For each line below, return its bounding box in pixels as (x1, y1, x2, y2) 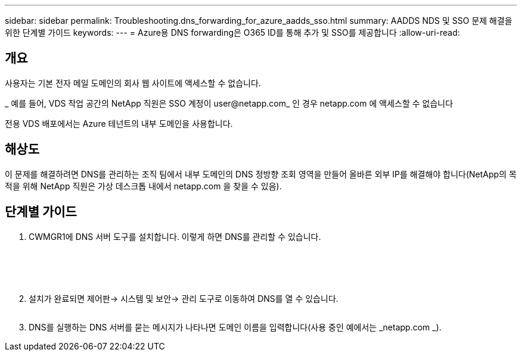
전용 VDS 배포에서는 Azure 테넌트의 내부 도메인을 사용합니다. (5, 118, 233, 129)
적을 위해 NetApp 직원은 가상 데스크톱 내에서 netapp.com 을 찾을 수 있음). (5, 180, 282, 191)
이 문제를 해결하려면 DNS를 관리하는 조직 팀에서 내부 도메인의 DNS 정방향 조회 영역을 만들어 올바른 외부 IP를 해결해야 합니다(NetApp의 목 (5, 168, 517, 179)
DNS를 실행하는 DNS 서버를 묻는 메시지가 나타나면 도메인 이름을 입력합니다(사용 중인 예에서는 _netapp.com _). (29, 321, 442, 332)
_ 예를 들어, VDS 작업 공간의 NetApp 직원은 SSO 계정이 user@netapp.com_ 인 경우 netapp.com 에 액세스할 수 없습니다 (5, 98, 453, 108)
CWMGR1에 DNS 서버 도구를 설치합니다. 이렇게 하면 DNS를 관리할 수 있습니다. (29, 231, 321, 242)
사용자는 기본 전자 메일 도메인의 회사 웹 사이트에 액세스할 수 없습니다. (5, 77, 261, 88)
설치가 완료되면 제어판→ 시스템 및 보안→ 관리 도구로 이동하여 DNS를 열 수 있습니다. (29, 293, 338, 304)
